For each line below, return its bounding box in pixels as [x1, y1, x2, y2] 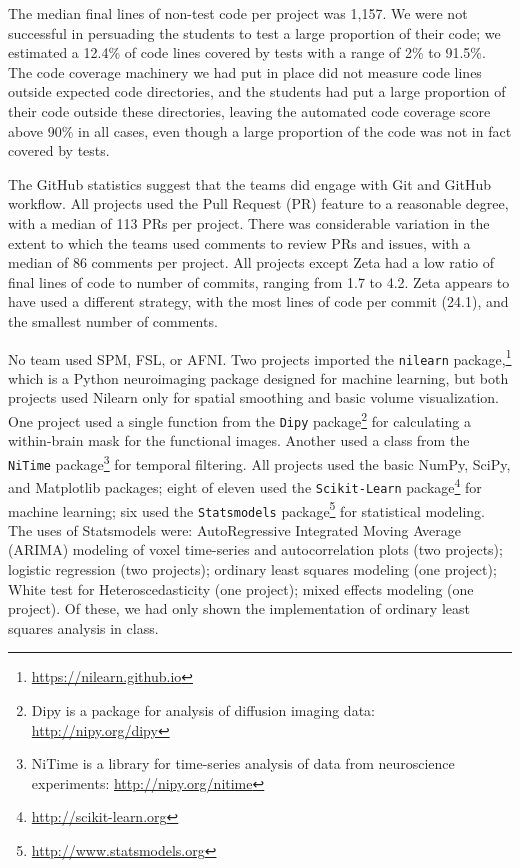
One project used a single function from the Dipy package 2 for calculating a [8, 408, 471, 431]
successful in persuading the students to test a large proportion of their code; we [8, 22, 501, 43]
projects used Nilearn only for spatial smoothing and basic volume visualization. [8, 387, 500, 408]
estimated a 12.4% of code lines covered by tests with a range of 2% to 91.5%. [8, 42, 486, 63]
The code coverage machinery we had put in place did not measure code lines [8, 61, 482, 82]
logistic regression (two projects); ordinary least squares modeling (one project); [8, 559, 497, 580]
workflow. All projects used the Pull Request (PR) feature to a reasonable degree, [8, 193, 509, 214]
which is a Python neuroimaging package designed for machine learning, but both [8, 367, 509, 388]
